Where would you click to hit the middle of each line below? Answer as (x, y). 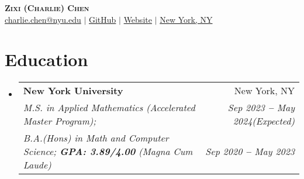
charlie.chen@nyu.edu (43, 19)
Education (46, 59)
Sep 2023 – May (261, 108)
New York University (73, 91)
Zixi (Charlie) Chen (47, 8)
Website (138, 19)
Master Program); (60, 121)
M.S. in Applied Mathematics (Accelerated (109, 108)
